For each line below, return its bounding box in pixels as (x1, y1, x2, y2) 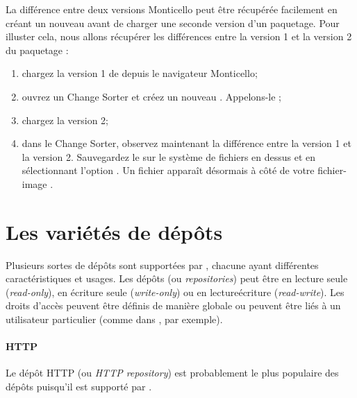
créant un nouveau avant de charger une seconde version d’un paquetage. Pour (6, 15, 340, 30)
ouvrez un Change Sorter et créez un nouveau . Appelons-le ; (22, 89, 281, 103)
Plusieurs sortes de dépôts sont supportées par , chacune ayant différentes (6, 257, 319, 272)
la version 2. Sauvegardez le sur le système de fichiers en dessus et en (22, 149, 316, 164)
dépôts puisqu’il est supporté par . (6, 379, 152, 394)
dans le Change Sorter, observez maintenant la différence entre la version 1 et (22, 136, 351, 150)
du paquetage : (6, 42, 69, 57)
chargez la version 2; (22, 112, 108, 127)
